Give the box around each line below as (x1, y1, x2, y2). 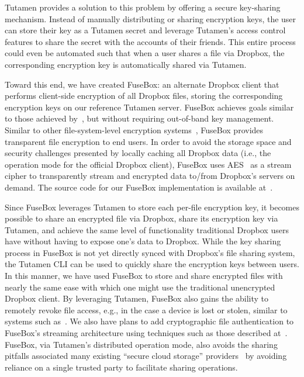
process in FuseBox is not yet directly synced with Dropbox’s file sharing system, (5, 246, 295, 258)
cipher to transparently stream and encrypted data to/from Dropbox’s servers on (5, 170, 295, 182)
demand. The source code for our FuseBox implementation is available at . (5, 181, 273, 193)
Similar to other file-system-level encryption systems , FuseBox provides (5, 123, 264, 136)
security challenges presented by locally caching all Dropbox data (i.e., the (5, 147, 271, 159)
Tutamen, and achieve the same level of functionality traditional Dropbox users (5, 223, 289, 236)
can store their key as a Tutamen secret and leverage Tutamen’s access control (5, 24, 286, 36)
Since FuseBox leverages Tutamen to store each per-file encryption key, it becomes (5, 200, 300, 213)
